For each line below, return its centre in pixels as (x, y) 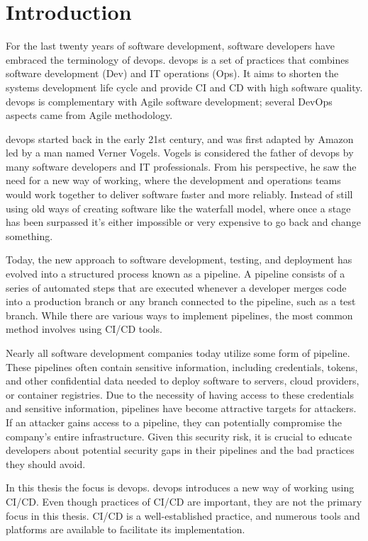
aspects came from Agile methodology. (89, 115)
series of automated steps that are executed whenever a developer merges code (176, 287)
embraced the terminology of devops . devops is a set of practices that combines (177, 59)
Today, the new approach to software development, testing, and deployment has (179, 260)
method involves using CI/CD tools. (84, 329)
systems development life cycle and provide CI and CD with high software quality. (184, 87)
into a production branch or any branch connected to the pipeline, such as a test (181, 301)
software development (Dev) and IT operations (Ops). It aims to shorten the (172, 73)
